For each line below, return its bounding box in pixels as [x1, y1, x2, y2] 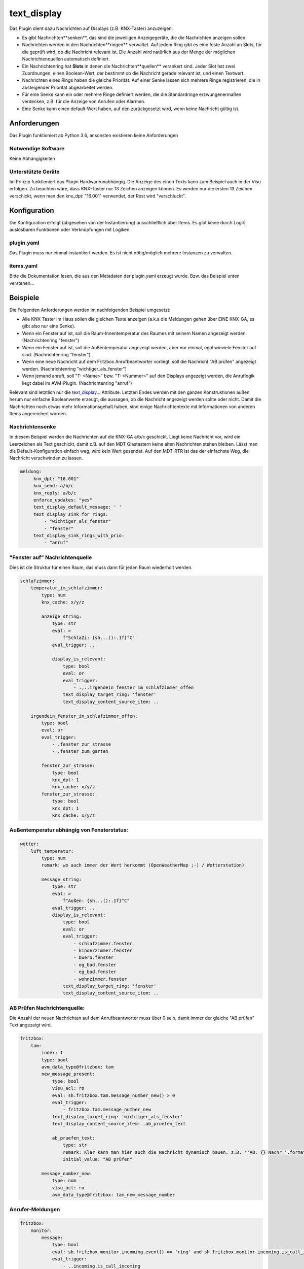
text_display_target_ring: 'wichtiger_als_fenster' [52, 1114, 183, 1119]
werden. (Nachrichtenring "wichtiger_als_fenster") [22, 365, 127, 372]
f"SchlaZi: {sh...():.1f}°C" [62, 635, 135, 641]
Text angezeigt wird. [9, 1022, 52, 1028]
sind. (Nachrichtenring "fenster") [22, 352, 91, 358]
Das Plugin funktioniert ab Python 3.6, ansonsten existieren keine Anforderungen [9, 132, 178, 138]
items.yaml [9, 262, 38, 270]
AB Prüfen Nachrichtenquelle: [9, 1004, 85, 1011]
